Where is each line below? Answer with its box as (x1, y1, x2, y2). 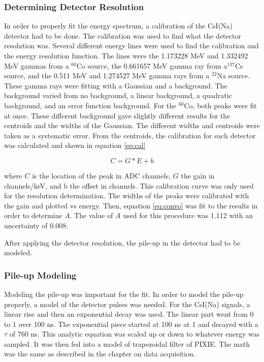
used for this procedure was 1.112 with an (123, 210, 253, 221)
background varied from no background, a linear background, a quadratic (4, 90, 232, 101)
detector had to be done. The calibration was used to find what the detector (4, 30, 241, 41)
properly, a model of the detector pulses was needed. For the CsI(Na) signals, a (4, 298, 250, 309)
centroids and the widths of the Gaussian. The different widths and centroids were (4, 120, 260, 131)
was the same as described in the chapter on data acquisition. (4, 348, 195, 359)
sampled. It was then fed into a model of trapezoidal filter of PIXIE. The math (4, 338, 250, 349)
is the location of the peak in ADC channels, (32, 170, 171, 180)
